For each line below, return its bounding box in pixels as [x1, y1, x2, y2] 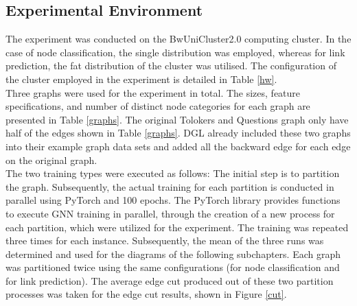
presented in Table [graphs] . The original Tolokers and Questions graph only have [5, 112, 349, 126]
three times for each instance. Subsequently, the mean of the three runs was [5, 233, 324, 248]
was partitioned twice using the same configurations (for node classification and [5, 260, 340, 274]
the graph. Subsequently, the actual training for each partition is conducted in [5, 179, 334, 193]
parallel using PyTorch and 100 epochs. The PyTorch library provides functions [5, 193, 341, 207]
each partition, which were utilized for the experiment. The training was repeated [5, 220, 349, 234]
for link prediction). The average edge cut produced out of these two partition [5, 273, 334, 287]
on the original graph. [5, 152, 97, 167]
